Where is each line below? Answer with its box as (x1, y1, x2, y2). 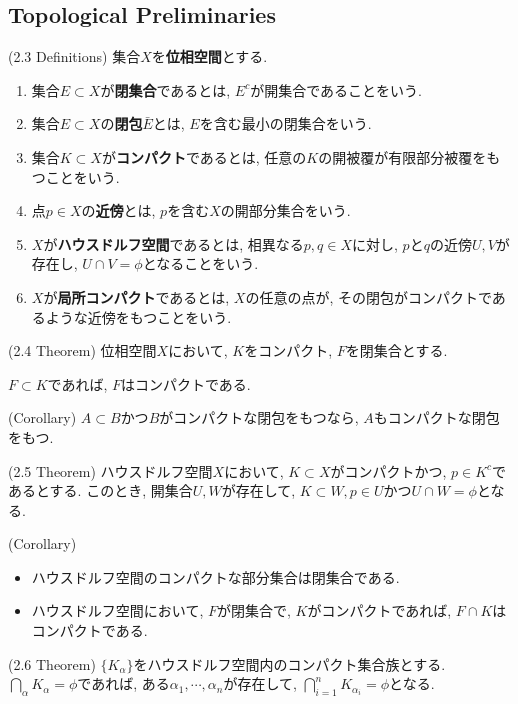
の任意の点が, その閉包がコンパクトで (245, 286, 492, 307)
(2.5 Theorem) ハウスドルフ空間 (8, 460, 213, 481)
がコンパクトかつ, (330, 460, 447, 481)
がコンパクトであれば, (307, 600, 452, 621)
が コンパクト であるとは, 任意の (101, 146, 307, 167)
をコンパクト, (244, 340, 333, 361)
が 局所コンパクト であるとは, (43, 286, 230, 307)
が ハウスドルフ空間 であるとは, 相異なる (43, 233, 304, 254)
